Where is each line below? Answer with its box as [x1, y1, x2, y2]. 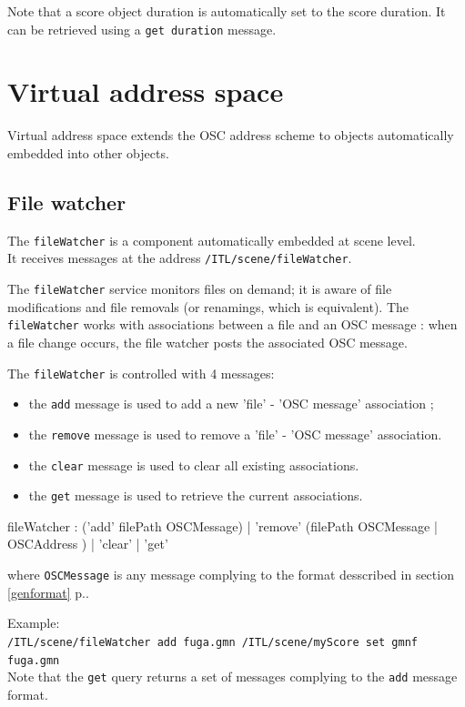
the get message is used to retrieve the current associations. [28, 486, 363, 505]
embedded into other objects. [7, 143, 169, 162]
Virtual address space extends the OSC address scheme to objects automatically [7, 126, 454, 145]
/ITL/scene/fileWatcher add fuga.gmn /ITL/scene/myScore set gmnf [7, 635, 419, 649]
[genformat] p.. [7, 582, 89, 601]
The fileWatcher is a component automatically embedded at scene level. [7, 230, 416, 249]
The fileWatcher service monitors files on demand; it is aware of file [7, 279, 392, 298]
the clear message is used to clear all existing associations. [28, 455, 359, 474]
